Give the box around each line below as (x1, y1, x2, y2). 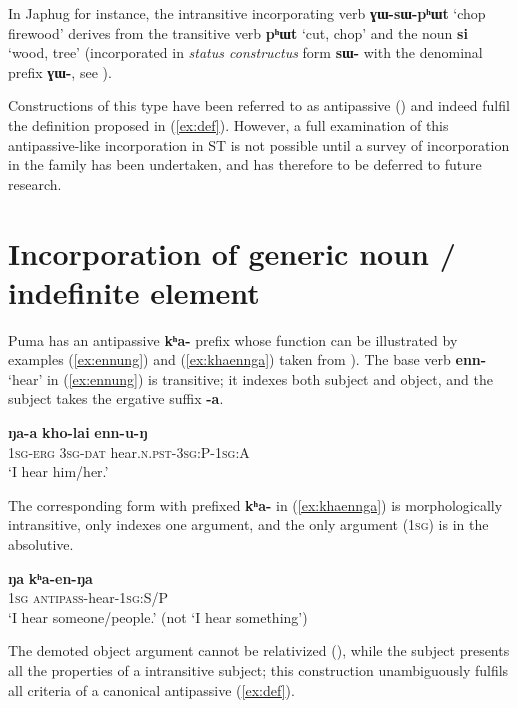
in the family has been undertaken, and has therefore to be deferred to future (8, 154, 482, 175)
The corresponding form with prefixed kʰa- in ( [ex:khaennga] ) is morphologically (8, 494, 503, 515)
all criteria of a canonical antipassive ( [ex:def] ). (8, 679, 295, 700)
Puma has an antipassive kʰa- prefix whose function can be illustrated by (8, 329, 458, 350)
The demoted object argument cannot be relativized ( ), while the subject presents (8, 640, 510, 661)
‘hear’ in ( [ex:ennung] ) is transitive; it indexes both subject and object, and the (8, 368, 494, 389)
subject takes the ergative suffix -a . (8, 388, 224, 409)
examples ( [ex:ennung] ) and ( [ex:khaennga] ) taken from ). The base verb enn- (8, 349, 487, 370)
